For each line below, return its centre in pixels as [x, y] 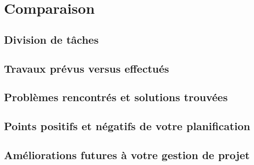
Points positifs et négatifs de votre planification [127, 126]
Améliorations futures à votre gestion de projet [127, 154]
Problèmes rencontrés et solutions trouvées [116, 97]
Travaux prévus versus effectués [87, 68]
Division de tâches [51, 39]
